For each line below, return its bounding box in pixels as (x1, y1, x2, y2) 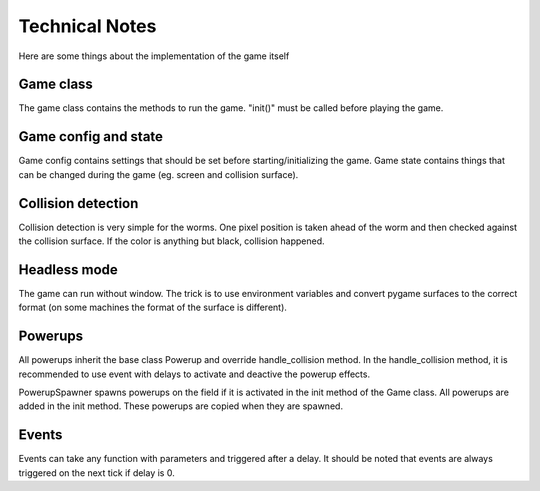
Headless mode (18, 261, 119, 278)
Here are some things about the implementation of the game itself (18, 50, 290, 62)
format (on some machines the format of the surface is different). (18, 301, 287, 314)
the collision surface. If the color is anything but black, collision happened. (18, 235, 325, 247)
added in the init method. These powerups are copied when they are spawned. (18, 400, 344, 412)
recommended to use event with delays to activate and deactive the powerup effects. (18, 368, 370, 380)
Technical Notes (18, 15, 157, 37)
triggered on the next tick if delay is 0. (18, 466, 175, 479)
